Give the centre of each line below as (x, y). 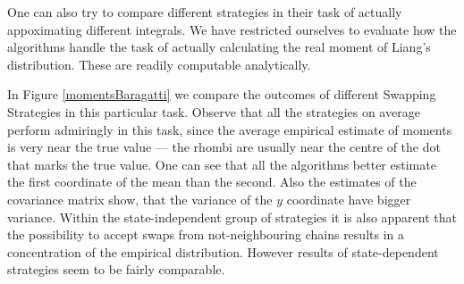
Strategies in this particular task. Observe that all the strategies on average (214, 111)
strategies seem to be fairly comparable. (116, 269)
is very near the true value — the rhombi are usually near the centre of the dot (224, 147)
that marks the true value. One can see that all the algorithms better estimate (222, 164)
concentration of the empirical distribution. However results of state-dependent (223, 251)
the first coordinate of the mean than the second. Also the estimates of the (212, 182)
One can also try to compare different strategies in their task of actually (205, 12)
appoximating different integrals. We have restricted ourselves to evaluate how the (232, 29)
